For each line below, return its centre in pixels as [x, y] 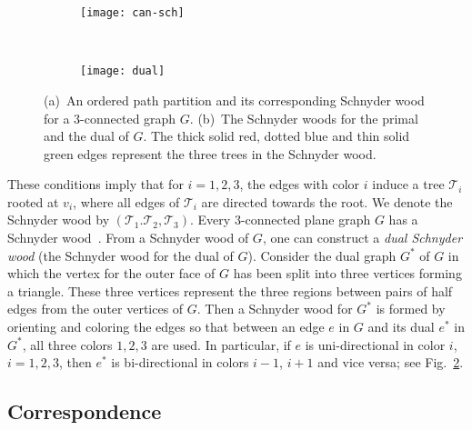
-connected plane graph [306, 220]
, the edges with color [300, 184]
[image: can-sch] [132, 13]
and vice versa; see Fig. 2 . [391, 362]
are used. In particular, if [221, 344]
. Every [211, 220]
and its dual [401, 327]
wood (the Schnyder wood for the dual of [121, 255]
